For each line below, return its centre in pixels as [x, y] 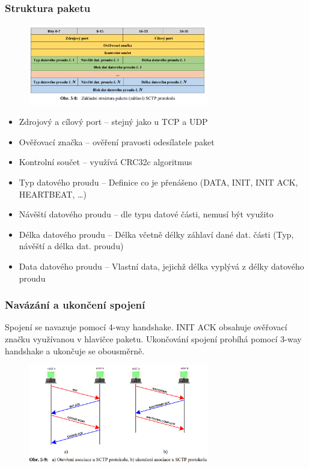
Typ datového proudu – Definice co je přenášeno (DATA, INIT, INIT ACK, [158, 182]
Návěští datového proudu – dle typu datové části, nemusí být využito [146, 214]
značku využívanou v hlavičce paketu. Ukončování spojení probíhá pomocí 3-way [153, 339]
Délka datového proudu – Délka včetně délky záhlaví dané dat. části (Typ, [156, 234]
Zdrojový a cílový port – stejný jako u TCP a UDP [113, 122]
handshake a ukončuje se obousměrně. [75, 350]
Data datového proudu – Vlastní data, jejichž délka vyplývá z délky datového [161, 266]
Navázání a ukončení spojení [75, 305]
